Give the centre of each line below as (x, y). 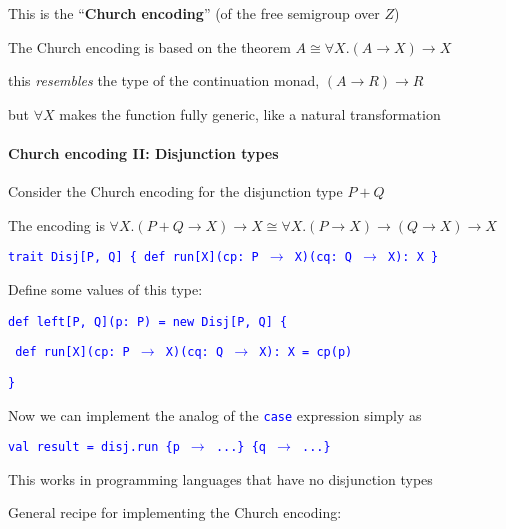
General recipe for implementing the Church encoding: (175, 512)
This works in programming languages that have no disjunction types (220, 478)
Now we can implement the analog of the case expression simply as (215, 414)
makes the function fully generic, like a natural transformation (250, 113)
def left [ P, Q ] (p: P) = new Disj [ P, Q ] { (148, 321)
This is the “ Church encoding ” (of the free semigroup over (194, 13)
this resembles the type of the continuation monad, (164, 80)
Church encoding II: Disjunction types (143, 152)
